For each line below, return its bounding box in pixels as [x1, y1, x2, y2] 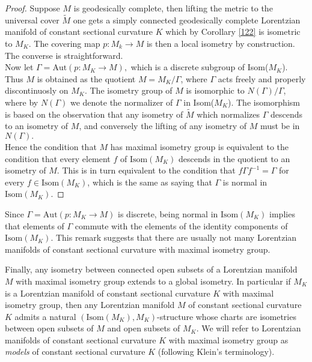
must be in [260, 119, 300, 132]
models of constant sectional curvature [5, 345, 145, 358]
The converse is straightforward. [5, 49, 123, 61]
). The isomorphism [228, 95, 300, 108]
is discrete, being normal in [118, 207, 218, 220]
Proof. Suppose [5, 2, 60, 14]
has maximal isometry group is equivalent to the [110, 140, 289, 152]
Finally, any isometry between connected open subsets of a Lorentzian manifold [5, 263, 298, 276]
